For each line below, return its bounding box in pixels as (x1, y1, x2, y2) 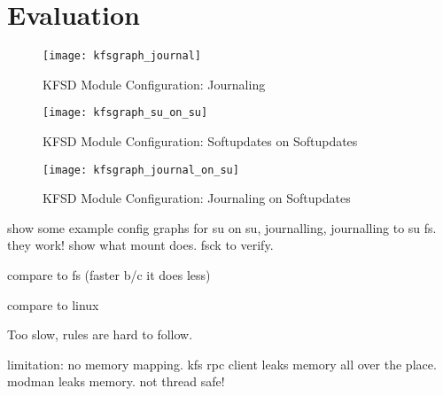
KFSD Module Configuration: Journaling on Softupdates (43, 189, 351, 207)
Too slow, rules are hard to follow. (7, 325, 193, 344)
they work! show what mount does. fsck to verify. (7, 236, 274, 254)
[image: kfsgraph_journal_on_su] (43, 163, 239, 176)
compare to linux (7, 295, 99, 314)
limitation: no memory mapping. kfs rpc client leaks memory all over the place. (7, 354, 437, 373)
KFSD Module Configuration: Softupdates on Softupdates (43, 132, 358, 151)
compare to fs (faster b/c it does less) (7, 266, 211, 284)
